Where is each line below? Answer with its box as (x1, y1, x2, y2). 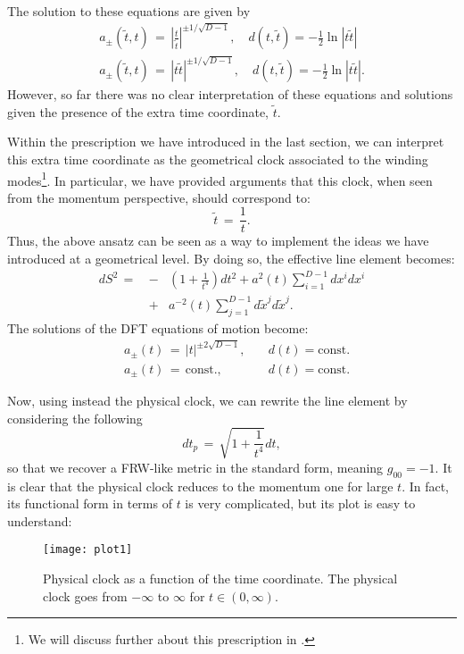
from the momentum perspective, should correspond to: (7, 188, 311, 206)
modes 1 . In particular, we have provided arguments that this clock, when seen (7, 168, 433, 189)
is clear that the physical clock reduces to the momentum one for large (7, 476, 394, 495)
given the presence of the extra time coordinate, (7, 102, 269, 121)
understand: (7, 511, 72, 530)
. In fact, (402, 476, 450, 495)
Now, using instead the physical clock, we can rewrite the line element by (7, 391, 408, 410)
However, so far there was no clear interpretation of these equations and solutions (7, 85, 453, 104)
